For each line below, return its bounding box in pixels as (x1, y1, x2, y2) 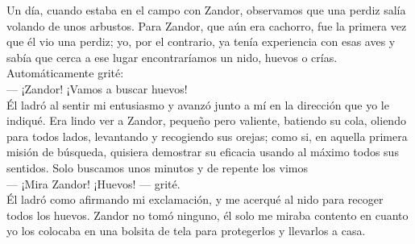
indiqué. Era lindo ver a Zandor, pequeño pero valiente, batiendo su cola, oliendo (6, 112, 406, 129)
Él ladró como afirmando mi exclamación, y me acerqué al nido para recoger (6, 191, 384, 208)
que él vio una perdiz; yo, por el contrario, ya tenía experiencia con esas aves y (6, 33, 396, 50)
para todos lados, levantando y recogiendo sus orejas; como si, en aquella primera (6, 127, 408, 144)
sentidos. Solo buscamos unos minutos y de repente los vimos (6, 159, 308, 176)
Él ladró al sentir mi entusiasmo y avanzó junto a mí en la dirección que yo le (6, 96, 389, 113)
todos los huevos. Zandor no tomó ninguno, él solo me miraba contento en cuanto (6, 206, 409, 223)
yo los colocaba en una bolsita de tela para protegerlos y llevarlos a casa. (6, 222, 366, 239)
